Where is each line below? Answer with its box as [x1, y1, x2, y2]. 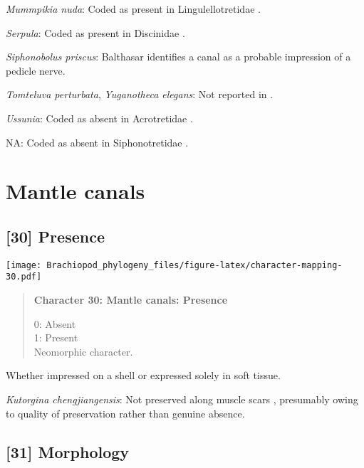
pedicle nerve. [6, 63, 66, 78]
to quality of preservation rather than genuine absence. [6, 405, 245, 420]
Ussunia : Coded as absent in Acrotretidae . [6, 110, 193, 125]
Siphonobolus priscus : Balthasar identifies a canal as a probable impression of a [6, 49, 351, 64]
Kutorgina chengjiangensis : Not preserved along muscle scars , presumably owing [6, 392, 358, 407]
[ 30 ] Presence [6, 225, 105, 247]
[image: [6, 260, 42, 270]
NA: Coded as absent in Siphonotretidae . [6, 134, 189, 149]
